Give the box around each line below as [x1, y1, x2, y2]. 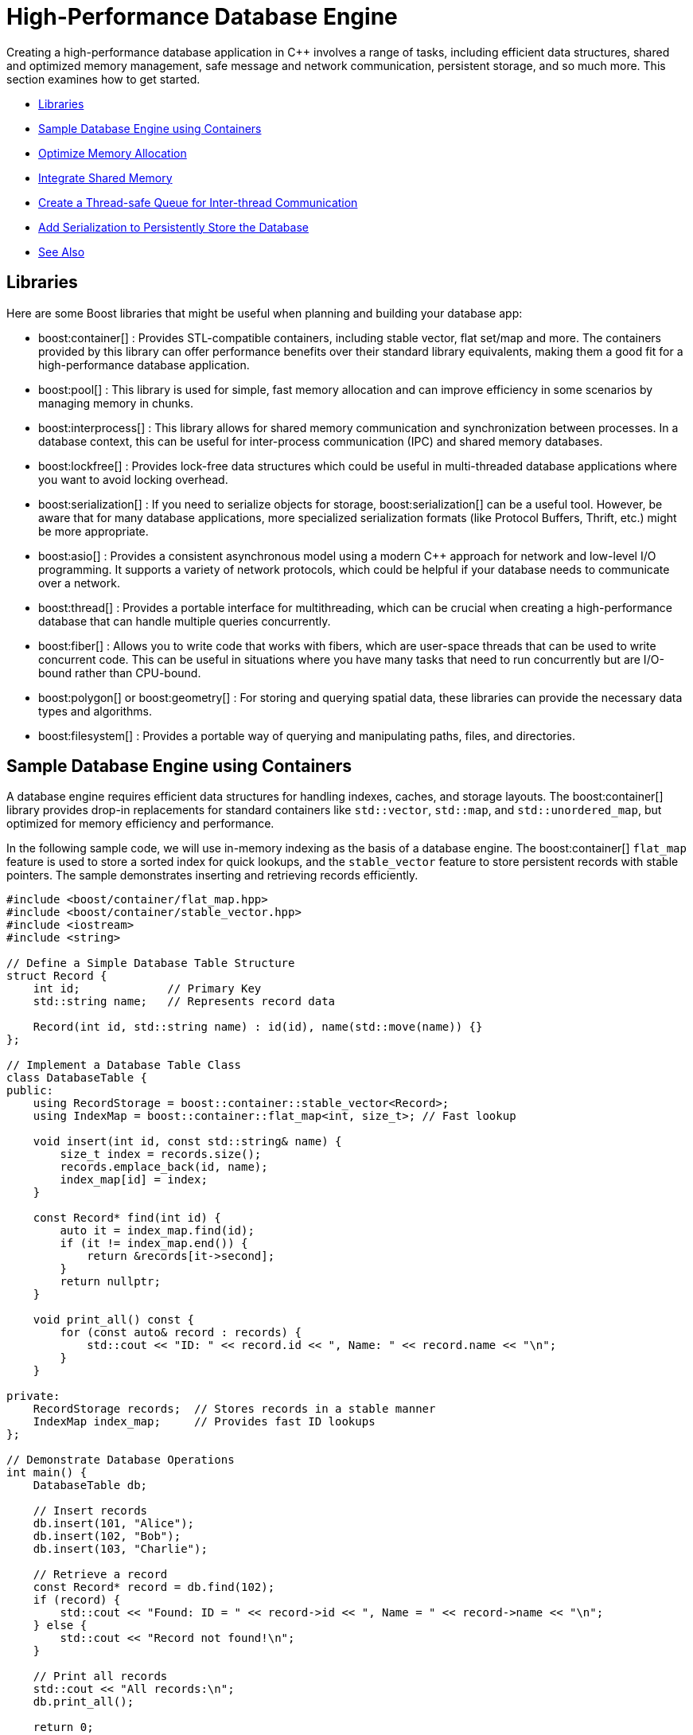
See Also [38, 244, 85, 259]
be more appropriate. [38, 524, 149, 538]
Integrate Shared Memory [38, 170, 173, 185]
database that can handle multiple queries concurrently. [38, 614, 331, 628]
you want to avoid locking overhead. [38, 472, 228, 486]
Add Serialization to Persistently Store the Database [38, 220, 309, 234]
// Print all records [33, 1670, 168, 1683]
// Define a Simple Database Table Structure [6, 957, 295, 970]
